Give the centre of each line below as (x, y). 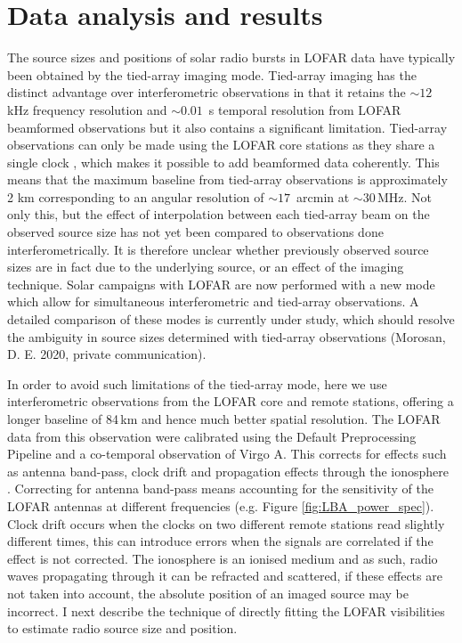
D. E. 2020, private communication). (107, 354)
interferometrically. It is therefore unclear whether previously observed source (218, 249)
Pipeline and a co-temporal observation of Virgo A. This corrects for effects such (227, 454)
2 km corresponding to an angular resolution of (136, 196)
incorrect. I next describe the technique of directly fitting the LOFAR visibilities (226, 610)
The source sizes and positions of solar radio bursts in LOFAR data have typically (231, 57)
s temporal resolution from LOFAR (305, 109)
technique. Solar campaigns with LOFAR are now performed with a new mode (221, 284)
